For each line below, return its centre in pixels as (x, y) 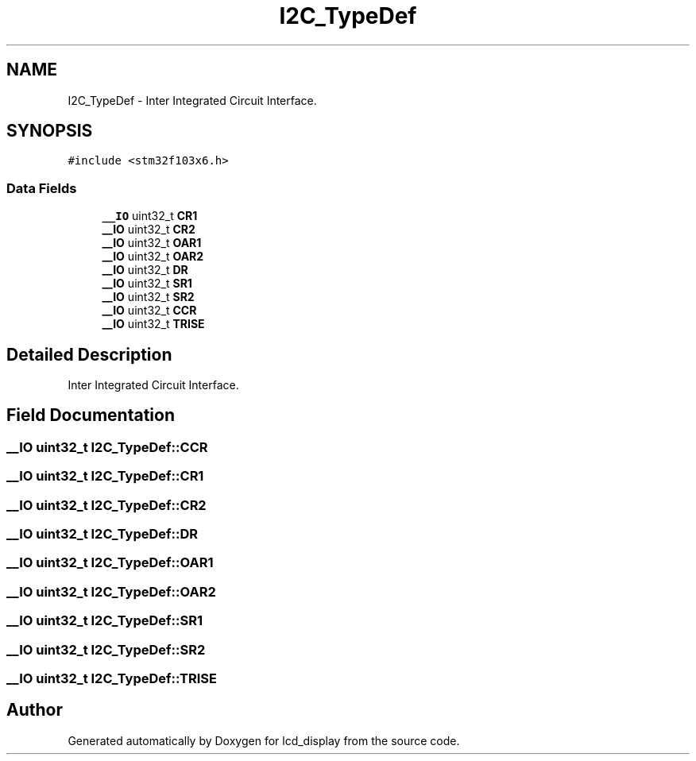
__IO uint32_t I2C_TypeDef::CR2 (106, 505)
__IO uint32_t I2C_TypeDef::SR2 (106, 649)
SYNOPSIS (50, 131)
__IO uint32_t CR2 (149, 230)
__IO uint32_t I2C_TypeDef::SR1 (105, 621)
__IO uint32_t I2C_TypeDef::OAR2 (111, 591)
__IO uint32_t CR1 (150, 216)
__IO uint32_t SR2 (148, 297)
